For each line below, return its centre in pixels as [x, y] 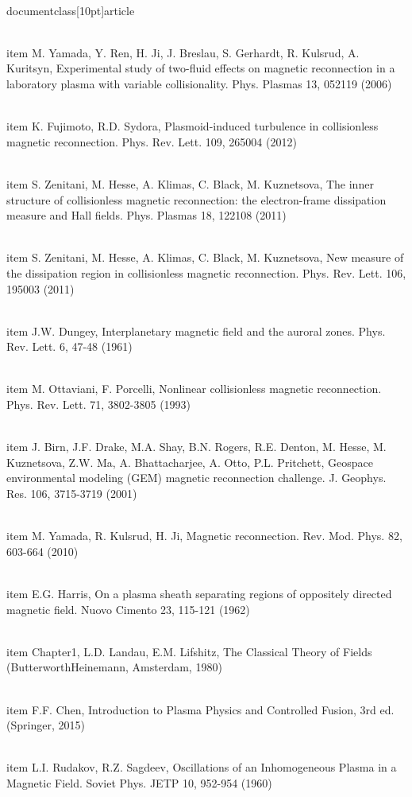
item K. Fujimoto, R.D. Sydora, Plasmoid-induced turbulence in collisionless [193, 126]
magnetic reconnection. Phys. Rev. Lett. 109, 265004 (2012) [152, 141]
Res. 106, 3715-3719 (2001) [72, 494]
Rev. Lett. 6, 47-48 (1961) [69, 346]
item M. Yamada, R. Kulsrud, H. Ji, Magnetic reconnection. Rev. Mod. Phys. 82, [204, 536]
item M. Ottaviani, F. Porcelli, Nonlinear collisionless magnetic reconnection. [194, 389]
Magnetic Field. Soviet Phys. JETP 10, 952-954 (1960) [139, 782]
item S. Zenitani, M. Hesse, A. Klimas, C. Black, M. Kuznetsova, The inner [190, 183]
